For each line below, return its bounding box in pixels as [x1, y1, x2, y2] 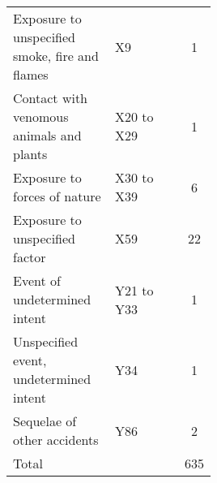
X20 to [115, 107, 154, 126]
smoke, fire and [13, 46, 99, 65]
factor [13, 248, 46, 266]
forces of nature [13, 187, 101, 205]
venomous [13, 107, 69, 126]
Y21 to [115, 280, 154, 300]
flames [13, 65, 49, 84]
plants [13, 144, 48, 163]
